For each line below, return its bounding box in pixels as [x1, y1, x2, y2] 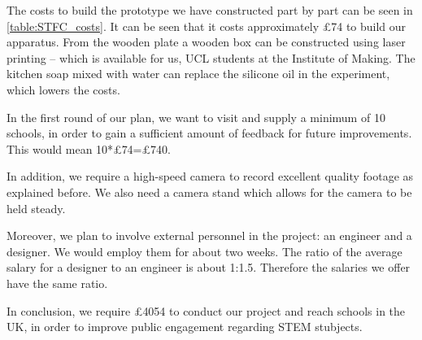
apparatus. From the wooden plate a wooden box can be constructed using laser [7, 33, 406, 50]
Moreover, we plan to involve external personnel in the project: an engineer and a [7, 227, 412, 244]
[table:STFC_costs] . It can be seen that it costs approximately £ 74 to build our [7, 17, 407, 34]
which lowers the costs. [7, 81, 120, 98]
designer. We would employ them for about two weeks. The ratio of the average [7, 242, 402, 259]
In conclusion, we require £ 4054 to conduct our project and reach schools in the [7, 302, 406, 319]
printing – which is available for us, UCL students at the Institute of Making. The [7, 49, 415, 66]
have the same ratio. [7, 274, 108, 291]
